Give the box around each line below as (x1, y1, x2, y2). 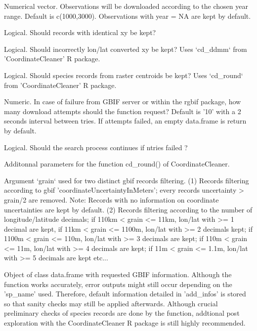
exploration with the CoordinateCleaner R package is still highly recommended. (4, 318, 246, 328)
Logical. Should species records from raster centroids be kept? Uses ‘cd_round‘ (4, 70, 243, 80)
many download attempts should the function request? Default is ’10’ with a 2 (4, 106, 241, 116)
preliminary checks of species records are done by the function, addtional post (4, 308, 240, 318)
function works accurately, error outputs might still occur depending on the (4, 279, 232, 289)
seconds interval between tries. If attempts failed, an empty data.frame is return (4, 116, 247, 126)
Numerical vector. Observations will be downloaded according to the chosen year (4, 1, 248, 11)
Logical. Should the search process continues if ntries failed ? (4, 142, 188, 152)
